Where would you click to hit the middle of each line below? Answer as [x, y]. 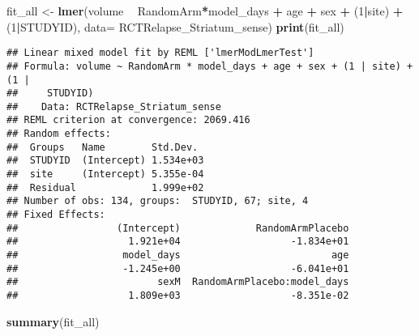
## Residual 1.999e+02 [105, 187]
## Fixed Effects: [56, 215]
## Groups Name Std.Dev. [103, 147]
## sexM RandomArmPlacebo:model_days [178, 282]
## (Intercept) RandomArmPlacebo [178, 228]
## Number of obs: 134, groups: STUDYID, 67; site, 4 [158, 201]
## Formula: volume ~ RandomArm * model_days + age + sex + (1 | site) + [210, 66]
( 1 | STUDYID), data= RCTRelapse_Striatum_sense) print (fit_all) [175, 26]
